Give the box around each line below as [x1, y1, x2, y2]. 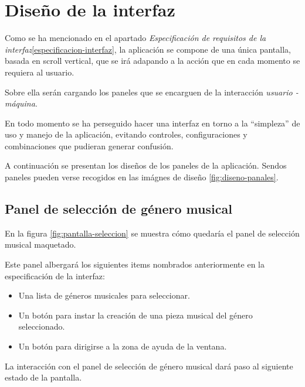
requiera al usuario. [5, 66, 74, 78]
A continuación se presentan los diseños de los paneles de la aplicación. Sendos [5, 159, 287, 172]
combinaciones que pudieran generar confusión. [5, 139, 174, 152]
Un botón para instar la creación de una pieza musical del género [18, 309, 253, 321]
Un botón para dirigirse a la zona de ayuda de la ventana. [18, 340, 227, 352]
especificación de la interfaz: [5, 269, 105, 282]
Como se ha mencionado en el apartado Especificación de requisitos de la [5, 32, 266, 44]
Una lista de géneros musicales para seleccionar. [18, 289, 190, 302]
